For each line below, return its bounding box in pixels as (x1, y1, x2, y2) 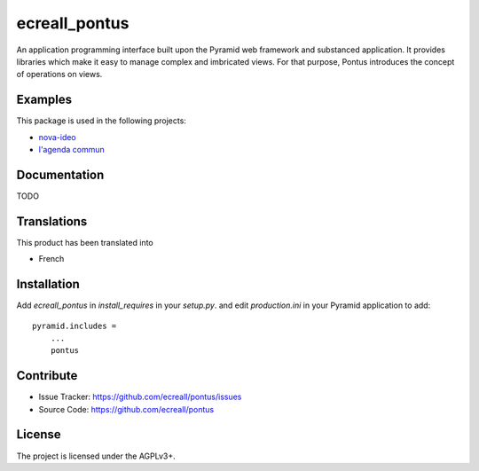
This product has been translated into (16, 237, 154, 247)
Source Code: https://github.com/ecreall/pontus (38, 404, 215, 414)
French (38, 254, 65, 264)
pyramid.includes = (32, 320, 117, 331)
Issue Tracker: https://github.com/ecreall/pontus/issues (38, 391, 242, 403)
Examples (16, 92, 73, 107)
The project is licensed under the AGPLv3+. (16, 451, 177, 461)
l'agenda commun (38, 145, 106, 155)
